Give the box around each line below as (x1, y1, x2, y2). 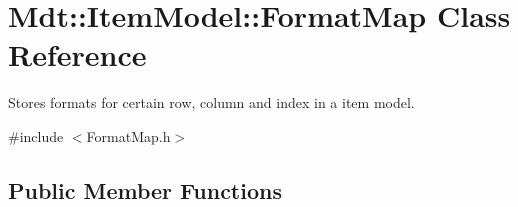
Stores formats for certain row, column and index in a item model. (8, 92, 415, 113)
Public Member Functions (8, 174, 282, 205)
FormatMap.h (86, 125, 171, 146)
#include (8, 125, 64, 146)
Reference (8, 34, 147, 75)
